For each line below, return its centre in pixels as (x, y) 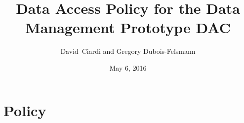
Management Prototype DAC (128, 27)
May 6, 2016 (128, 67)
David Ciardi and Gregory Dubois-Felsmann (128, 51)
